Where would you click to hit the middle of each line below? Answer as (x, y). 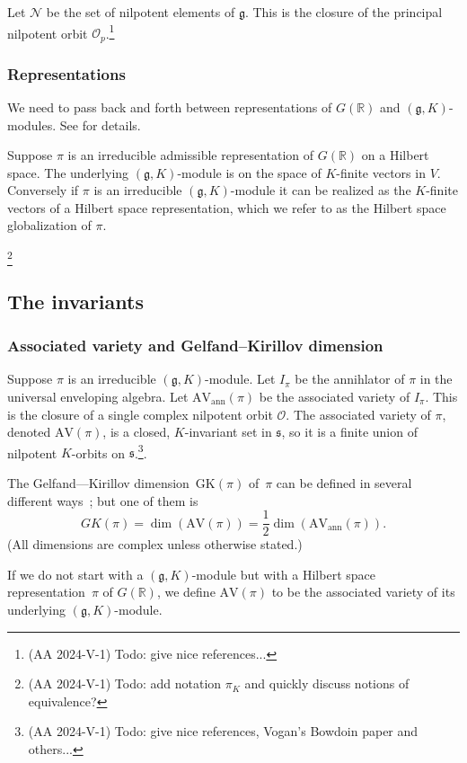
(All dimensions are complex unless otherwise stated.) (155, 544)
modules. (32, 124)
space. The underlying (68, 172)
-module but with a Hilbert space (283, 574)
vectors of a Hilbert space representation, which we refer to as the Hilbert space (227, 207)
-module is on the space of (249, 172)
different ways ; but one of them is (103, 500)
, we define (186, 592)
